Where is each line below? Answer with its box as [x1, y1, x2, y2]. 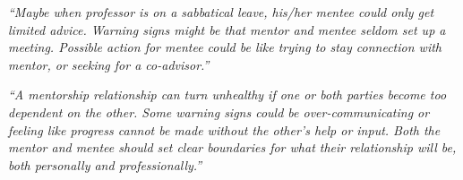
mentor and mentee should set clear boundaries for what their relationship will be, [8, 138, 457, 157]
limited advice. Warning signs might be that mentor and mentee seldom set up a [8, 20, 446, 39]
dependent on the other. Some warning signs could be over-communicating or [8, 102, 430, 121]
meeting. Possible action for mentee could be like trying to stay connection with [8, 38, 442, 56]
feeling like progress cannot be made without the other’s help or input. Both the [8, 120, 441, 139]
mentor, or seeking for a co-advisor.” [8, 55, 210, 73]
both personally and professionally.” [8, 155, 202, 174]
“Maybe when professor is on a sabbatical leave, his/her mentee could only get [8, 3, 434, 21]
